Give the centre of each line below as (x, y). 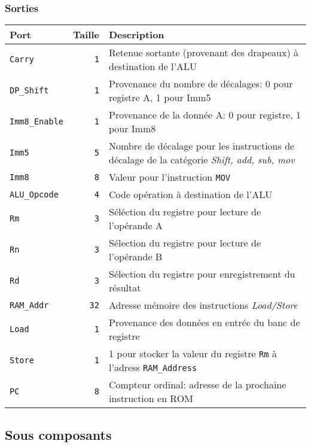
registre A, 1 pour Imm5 (160, 98)
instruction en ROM (151, 399)
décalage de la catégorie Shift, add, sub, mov (202, 160)
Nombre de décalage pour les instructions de (202, 146)
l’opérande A (135, 226)
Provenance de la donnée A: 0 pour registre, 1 (205, 115)
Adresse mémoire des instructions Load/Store (203, 305)
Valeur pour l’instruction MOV (170, 177)
